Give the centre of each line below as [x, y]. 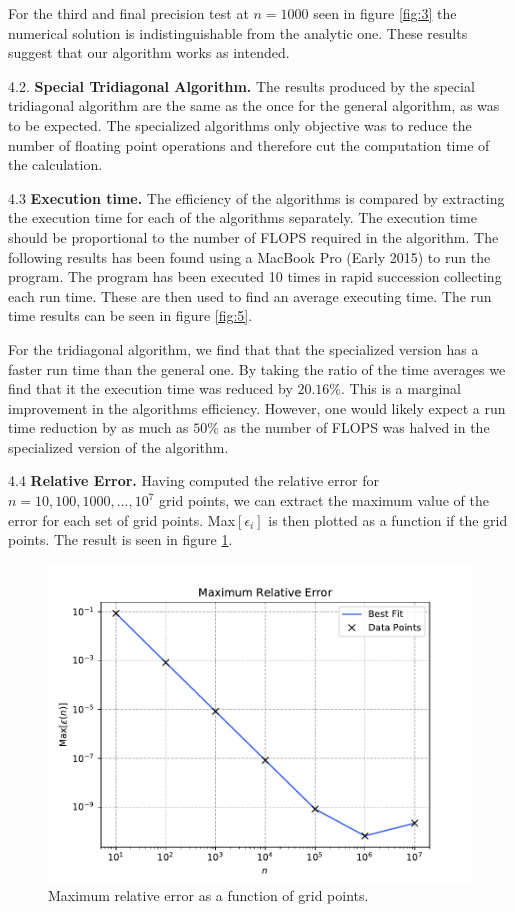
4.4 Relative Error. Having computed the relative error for [193, 480]
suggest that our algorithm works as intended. [149, 52]
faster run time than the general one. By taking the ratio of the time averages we [257, 368]
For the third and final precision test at [128, 13]
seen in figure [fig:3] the [385, 13]
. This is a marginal [401, 388]
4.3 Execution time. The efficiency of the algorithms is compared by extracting [256, 197]
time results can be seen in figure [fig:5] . [130, 315]
